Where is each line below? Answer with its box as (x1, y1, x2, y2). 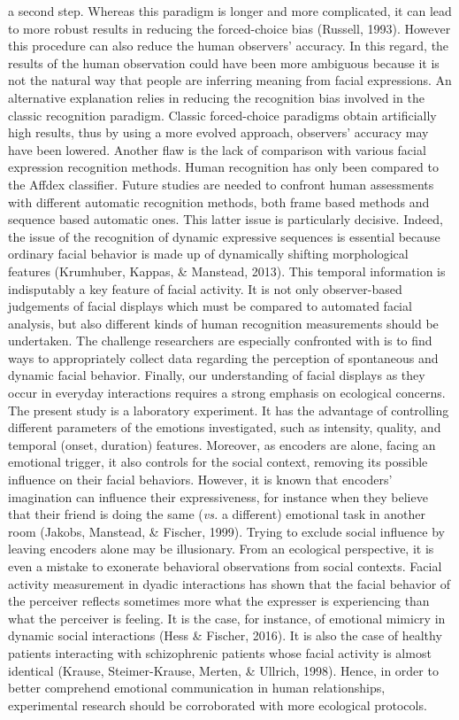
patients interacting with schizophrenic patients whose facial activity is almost (8, 643, 432, 662)
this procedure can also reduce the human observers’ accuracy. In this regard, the (8, 36, 449, 55)
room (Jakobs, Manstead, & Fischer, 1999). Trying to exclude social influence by (8, 522, 445, 540)
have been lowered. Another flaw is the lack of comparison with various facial (8, 140, 426, 159)
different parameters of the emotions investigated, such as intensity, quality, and (8, 418, 441, 437)
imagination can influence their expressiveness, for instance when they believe (8, 487, 428, 506)
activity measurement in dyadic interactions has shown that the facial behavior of (8, 574, 451, 592)
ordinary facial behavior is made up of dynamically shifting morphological (8, 244, 409, 263)
